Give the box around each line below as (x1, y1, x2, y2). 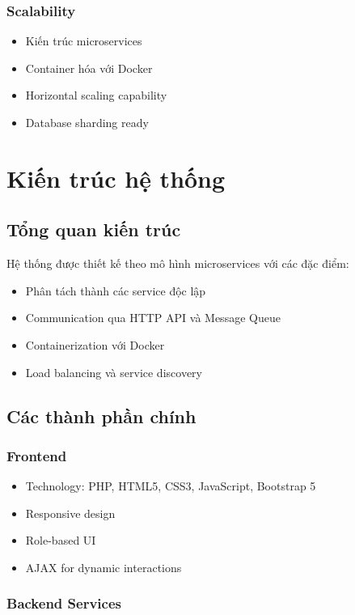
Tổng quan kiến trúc (6, 217, 181, 242)
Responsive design (25, 504, 116, 521)
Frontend (6, 445, 67, 465)
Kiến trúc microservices (25, 32, 142, 49)
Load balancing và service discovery (25, 363, 202, 380)
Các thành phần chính (6, 403, 197, 428)
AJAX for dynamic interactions (25, 558, 182, 575)
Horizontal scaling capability (25, 87, 167, 104)
